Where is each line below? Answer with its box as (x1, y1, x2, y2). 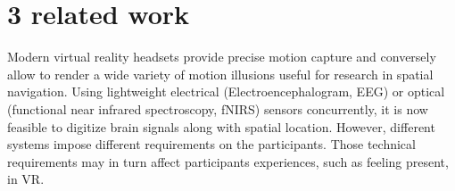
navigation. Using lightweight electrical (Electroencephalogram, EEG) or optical (7, 82, 445, 101)
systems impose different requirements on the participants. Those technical (7, 135, 416, 154)
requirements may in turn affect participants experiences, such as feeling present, (7, 152, 449, 170)
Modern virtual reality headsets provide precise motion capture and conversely (7, 47, 436, 66)
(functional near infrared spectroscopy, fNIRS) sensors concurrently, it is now (7, 99, 428, 118)
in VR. (7, 170, 45, 188)
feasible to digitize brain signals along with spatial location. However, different (7, 117, 435, 136)
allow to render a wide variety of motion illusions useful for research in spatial (7, 64, 434, 83)
